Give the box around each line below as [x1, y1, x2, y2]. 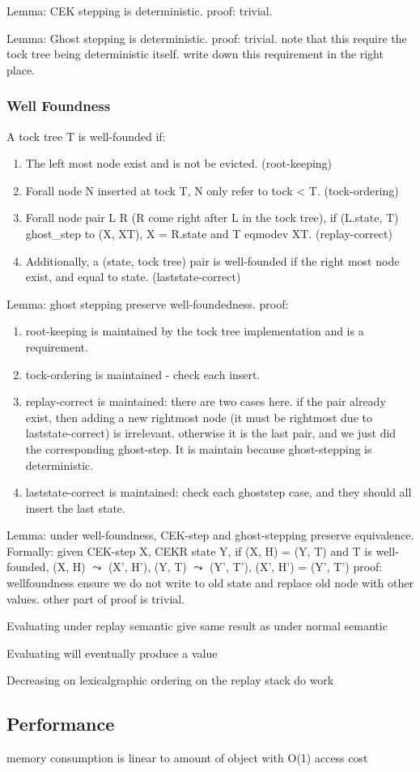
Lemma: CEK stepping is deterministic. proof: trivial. [6, 2, 273, 19]
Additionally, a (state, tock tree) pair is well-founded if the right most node [25, 252, 400, 269]
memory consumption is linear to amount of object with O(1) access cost [6, 749, 368, 766]
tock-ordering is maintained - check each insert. [25, 365, 261, 382]
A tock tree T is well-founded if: [6, 127, 166, 144]
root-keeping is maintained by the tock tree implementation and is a [25, 322, 364, 339]
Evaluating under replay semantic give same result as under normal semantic [6, 617, 388, 634]
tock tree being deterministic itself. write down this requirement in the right [6, 45, 384, 62]
